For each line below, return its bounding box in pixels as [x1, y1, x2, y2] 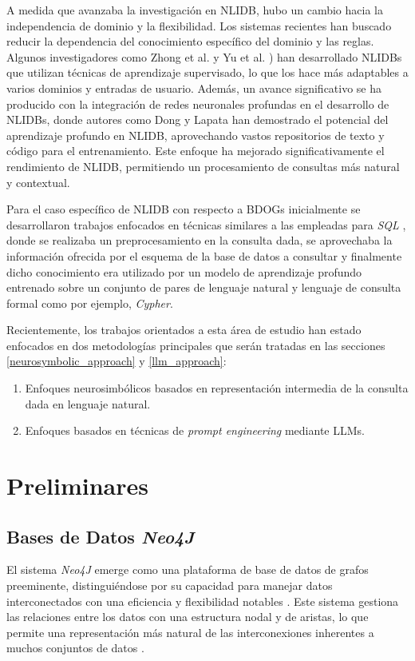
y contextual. [6, 173, 70, 190]
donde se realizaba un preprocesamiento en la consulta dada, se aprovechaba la [6, 232, 393, 249]
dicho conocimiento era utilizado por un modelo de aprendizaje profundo [6, 263, 362, 280]
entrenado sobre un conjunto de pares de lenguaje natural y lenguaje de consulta [6, 279, 401, 296]
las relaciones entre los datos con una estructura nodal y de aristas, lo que [6, 608, 369, 625]
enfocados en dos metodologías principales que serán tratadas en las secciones [6, 336, 385, 353]
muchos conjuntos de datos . [6, 639, 144, 656]
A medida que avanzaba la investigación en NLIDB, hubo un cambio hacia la [6, 2, 383, 18]
